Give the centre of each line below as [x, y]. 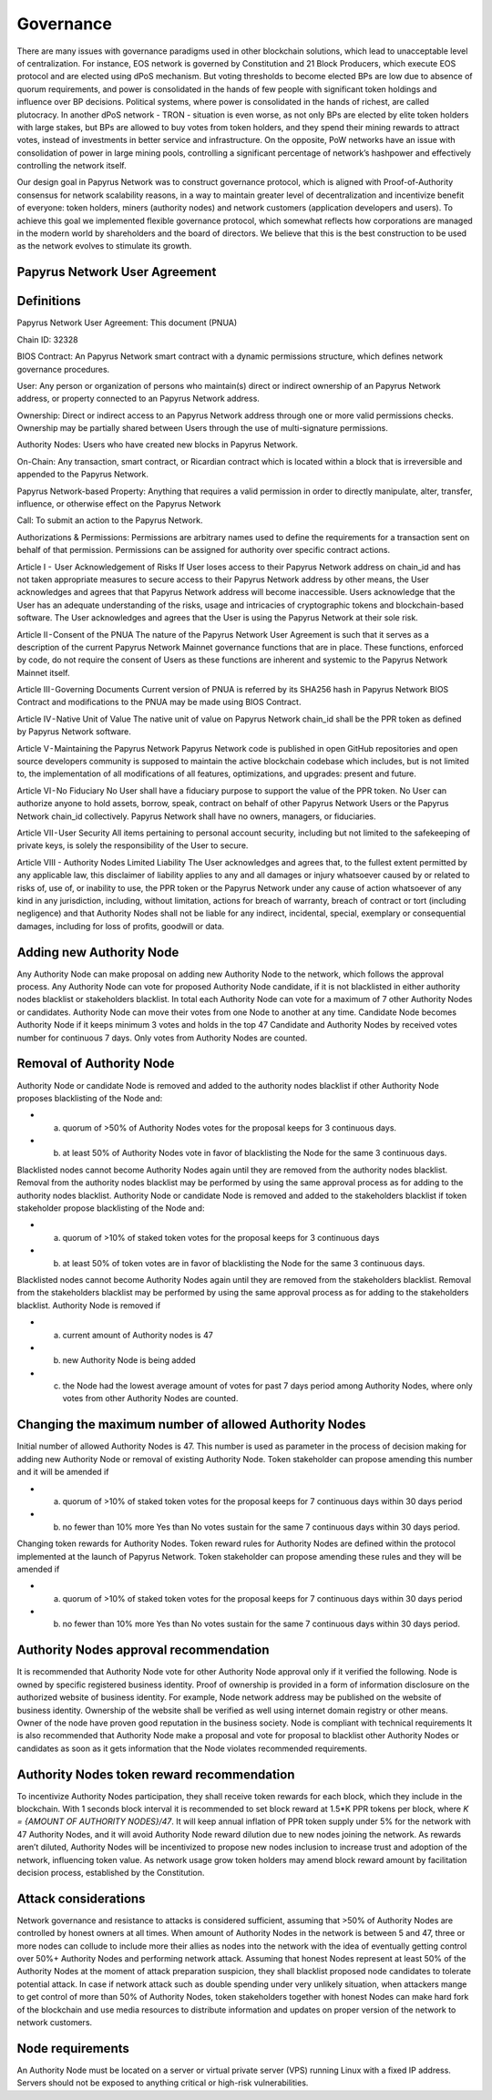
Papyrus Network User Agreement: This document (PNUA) [127, 323]
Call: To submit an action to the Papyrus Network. [110, 520]
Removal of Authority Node [96, 1064]
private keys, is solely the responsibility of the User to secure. [133, 845]
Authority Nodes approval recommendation [143, 1650]
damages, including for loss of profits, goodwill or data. [121, 926]
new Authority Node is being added [129, 1360]
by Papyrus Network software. [74, 732]
